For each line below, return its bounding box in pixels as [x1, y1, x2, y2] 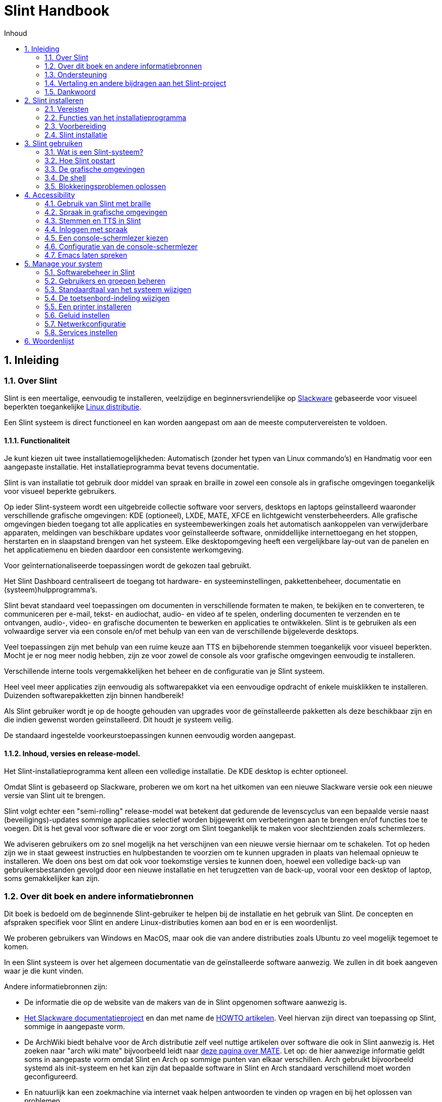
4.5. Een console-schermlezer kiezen [45, 233, 168, 242]
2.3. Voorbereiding [45, 121, 106, 130]
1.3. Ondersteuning [45, 70, 107, 79]
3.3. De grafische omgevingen [45, 164, 145, 173]
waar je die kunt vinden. [4, 967, 84, 976]
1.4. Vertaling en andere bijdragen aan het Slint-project [45, 78, 227, 87]
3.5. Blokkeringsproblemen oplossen [45, 181, 166, 191]
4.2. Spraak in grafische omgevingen [45, 207, 167, 216]
